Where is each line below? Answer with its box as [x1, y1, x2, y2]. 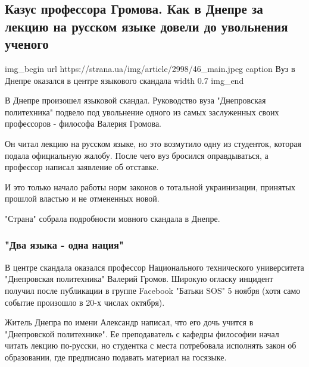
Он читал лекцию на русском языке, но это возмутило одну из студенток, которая [5, 137, 301, 149]
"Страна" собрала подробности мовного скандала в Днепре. [5, 212, 220, 224]
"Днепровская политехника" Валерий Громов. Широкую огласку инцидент [5, 272, 273, 285]
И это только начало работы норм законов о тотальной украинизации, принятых [5, 180, 295, 193]
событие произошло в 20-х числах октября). [5, 296, 165, 308]
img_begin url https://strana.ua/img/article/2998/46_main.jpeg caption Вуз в [5, 62, 295, 74]
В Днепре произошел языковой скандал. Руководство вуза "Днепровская [5, 94, 266, 106]
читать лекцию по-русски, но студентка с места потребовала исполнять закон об [5, 339, 296, 352]
